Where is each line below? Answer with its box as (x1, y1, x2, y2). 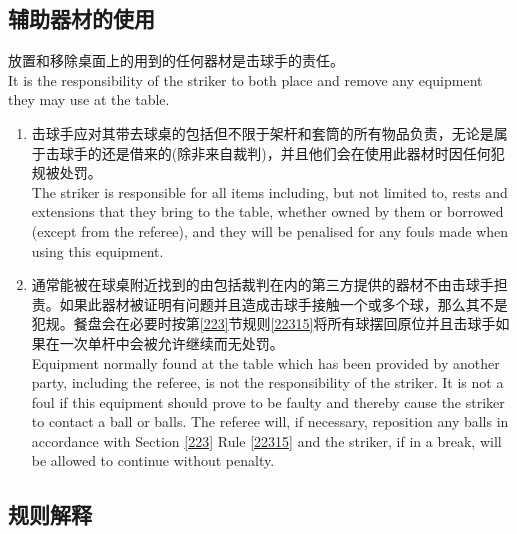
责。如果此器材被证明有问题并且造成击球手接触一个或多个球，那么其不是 (31, 293, 508, 314)
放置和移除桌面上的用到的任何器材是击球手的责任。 (8, 50, 344, 71)
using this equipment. (31, 240, 164, 261)
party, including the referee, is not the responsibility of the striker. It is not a (31, 372, 504, 393)
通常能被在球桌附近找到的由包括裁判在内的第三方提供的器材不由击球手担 (31, 274, 508, 295)
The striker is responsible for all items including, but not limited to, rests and (31, 181, 508, 202)
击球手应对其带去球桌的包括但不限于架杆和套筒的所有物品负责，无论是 (31, 122, 494, 143)
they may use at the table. (8, 89, 170, 110)
